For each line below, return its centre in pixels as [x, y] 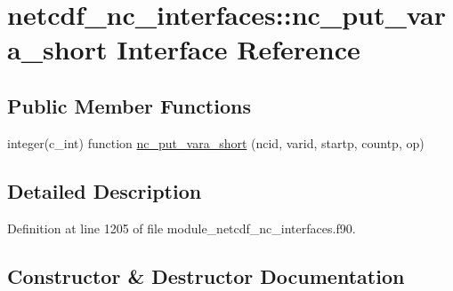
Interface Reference [239, 49]
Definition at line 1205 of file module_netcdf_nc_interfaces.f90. [182, 228]
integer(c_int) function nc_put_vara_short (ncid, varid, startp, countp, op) [216, 142]
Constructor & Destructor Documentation [206, 275]
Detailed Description [105, 190]
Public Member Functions [129, 105]
